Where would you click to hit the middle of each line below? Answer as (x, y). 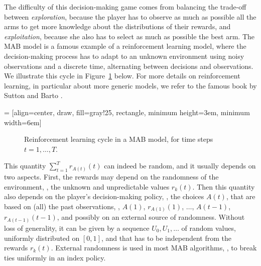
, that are (241, 196)
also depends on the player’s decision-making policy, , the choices (104, 196)
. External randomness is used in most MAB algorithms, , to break (154, 248)
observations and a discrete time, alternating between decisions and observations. (129, 66)
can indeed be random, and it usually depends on (180, 166)
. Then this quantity (224, 186)
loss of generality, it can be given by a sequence (77, 228)
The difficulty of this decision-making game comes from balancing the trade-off (125, 7)
